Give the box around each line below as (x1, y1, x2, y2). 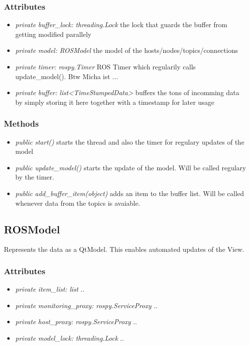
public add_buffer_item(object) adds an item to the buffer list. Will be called (15, 188, 244, 198)
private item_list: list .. (15, 284, 85, 294)
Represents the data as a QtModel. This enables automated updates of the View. (4, 244, 244, 254)
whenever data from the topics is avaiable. (15, 198, 140, 208)
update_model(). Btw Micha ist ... (15, 71, 118, 81)
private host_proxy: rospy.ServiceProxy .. (15, 316, 137, 327)
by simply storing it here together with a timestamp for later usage (15, 97, 214, 107)
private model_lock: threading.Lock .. (15, 332, 124, 343)
